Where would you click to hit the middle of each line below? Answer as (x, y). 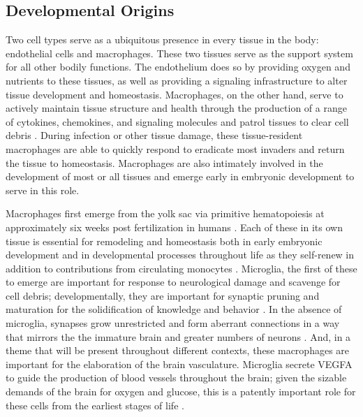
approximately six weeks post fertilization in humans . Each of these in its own (174, 227)
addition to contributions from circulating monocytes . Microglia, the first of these (181, 268)
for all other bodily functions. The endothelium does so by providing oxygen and (178, 67)
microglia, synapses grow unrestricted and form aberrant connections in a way (173, 323)
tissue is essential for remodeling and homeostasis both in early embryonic (164, 241)
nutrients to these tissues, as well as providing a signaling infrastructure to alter (177, 80)
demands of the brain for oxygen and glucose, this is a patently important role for (181, 392)
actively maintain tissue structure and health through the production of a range (176, 108)
